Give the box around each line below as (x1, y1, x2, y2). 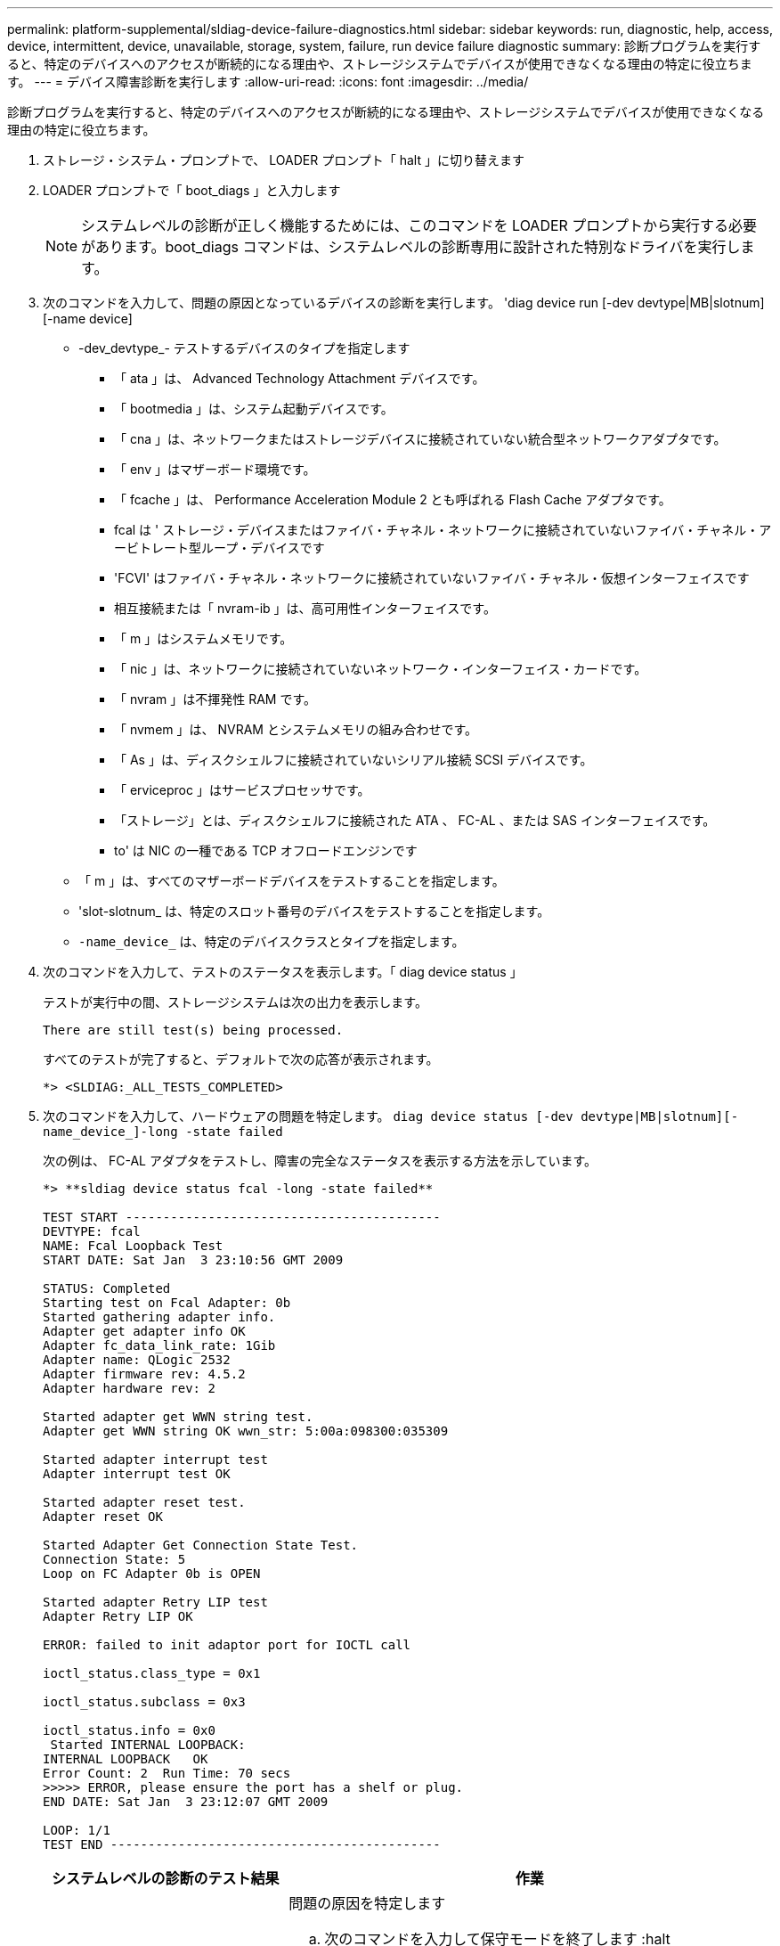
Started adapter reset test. (43, 1495, 246, 1509)
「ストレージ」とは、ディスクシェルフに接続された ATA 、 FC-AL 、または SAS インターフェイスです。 (114, 813, 716, 828)
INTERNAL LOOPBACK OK (43, 1752, 208, 1766)
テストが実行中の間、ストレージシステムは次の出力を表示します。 (43, 994, 427, 1010)
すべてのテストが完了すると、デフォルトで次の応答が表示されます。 (43, 1051, 439, 1067)
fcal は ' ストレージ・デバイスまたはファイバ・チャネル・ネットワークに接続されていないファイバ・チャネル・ (114, 522, 760, 537)
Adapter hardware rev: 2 (43, 1381, 215, 1395)
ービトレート (114, 540, 189, 555)
